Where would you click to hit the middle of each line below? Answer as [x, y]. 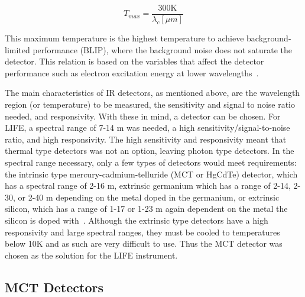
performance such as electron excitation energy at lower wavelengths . [132, 72]
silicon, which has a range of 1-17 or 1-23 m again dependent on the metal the [146, 209]
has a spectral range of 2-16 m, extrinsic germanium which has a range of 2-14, [148, 185]
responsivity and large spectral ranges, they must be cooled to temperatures [142, 232]
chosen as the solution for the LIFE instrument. [91, 255]
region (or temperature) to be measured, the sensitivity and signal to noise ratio [150, 104]
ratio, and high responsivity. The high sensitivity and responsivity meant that [146, 139]
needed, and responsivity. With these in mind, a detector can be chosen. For [143, 116]
